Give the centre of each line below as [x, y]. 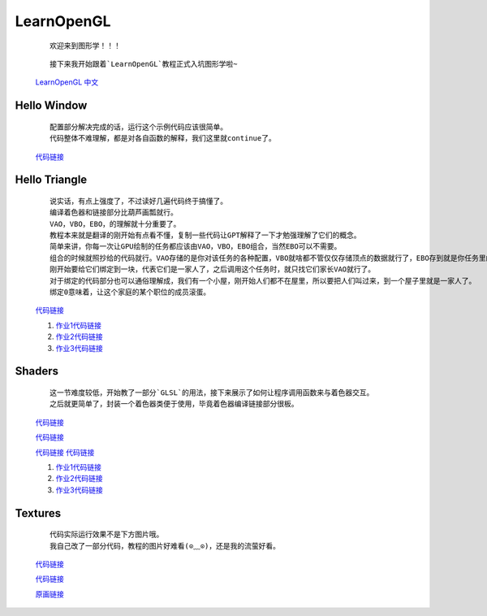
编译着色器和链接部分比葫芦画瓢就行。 [114, 213]
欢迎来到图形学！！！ [85, 46]
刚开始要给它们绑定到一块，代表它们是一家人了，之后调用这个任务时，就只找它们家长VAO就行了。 [213, 269]
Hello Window [51, 106]
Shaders [37, 371]
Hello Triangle [51, 180]
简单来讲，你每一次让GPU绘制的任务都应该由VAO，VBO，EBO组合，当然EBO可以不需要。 [196, 247]
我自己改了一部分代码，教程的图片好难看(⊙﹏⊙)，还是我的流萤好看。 [165, 546]
